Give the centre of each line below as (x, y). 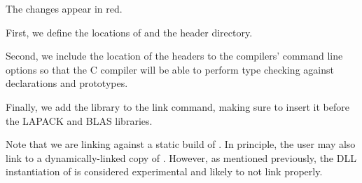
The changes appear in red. (64, 8)
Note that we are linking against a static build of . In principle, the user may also (181, 144)
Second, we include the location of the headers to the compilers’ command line (174, 56)
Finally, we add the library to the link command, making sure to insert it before (177, 106)
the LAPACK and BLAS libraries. (79, 120)
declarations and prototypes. (67, 83)
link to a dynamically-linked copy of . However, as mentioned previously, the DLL (181, 157)
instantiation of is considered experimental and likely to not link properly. (164, 171)
